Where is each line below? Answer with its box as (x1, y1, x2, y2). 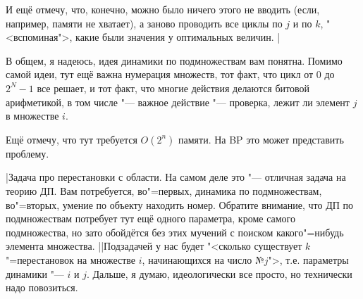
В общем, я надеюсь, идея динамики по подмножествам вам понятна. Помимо (6, 53, 343, 68)
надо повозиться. (6, 280, 78, 295)
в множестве (6, 108, 59, 123)
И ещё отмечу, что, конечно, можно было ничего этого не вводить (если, (6, 2, 320, 16)
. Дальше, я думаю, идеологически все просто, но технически (86, 266, 352, 281)
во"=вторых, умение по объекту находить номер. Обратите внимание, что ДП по (6, 197, 354, 212)
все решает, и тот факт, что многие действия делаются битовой (37, 80, 310, 95)
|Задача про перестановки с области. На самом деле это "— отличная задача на (6, 170, 346, 184)
